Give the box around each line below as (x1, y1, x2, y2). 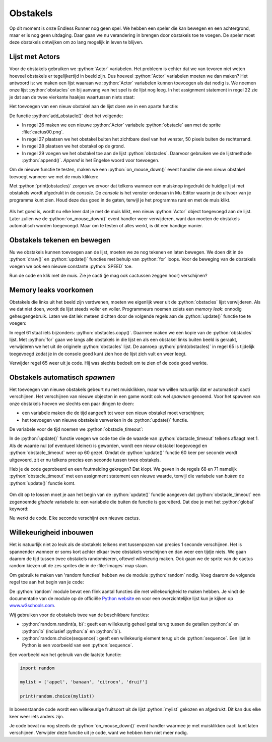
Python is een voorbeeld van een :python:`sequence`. (22, 642, 133, 649)
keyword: (9, 506, 29, 512)
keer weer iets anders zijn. (9, 713, 64, 719)
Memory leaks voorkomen (9, 285, 94, 294)
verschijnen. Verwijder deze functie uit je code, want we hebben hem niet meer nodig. (9, 730, 188, 736)
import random (20, 665, 55, 671)
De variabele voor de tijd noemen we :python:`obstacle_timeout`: (9, 426, 144, 432)
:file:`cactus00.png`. (22, 129, 64, 135)
